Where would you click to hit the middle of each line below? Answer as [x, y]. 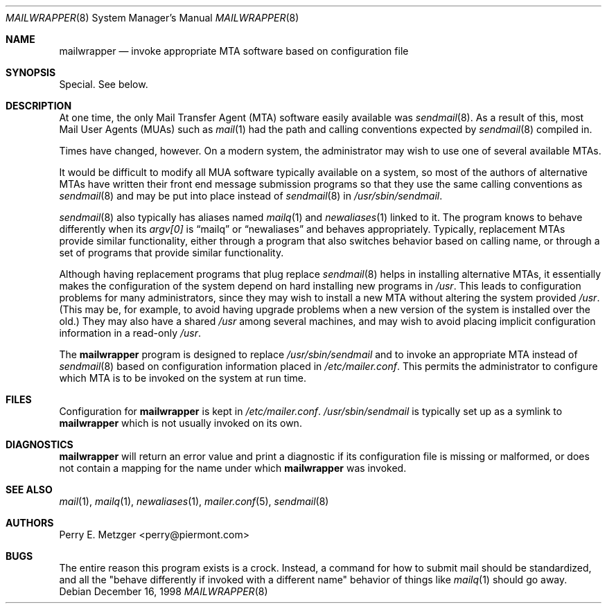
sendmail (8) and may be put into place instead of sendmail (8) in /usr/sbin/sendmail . [251, 196]
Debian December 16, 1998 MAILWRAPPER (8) [164, 591]
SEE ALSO [29, 489]
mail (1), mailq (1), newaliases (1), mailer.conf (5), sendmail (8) [194, 501]
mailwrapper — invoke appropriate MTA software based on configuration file [234, 51]
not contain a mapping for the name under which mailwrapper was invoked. [233, 468]
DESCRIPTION [39, 106]
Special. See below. [104, 84]
